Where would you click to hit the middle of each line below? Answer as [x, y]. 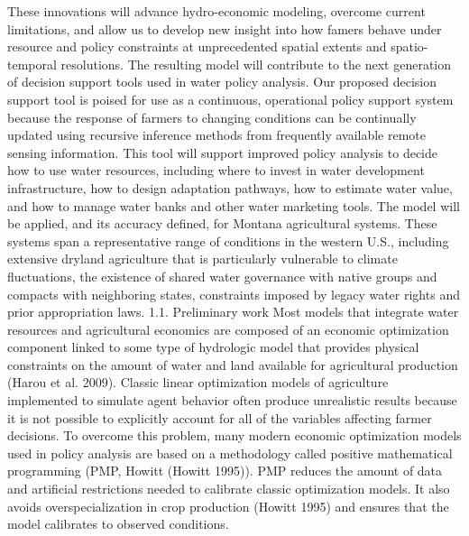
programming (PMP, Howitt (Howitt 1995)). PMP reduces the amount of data [225, 471]
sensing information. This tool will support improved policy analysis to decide [223, 152]
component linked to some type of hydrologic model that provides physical [213, 347]
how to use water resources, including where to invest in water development [216, 170]
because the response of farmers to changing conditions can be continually [212, 117]
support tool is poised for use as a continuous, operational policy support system [230, 99]
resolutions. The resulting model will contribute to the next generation [256, 64]
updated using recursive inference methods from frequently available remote [217, 135]
